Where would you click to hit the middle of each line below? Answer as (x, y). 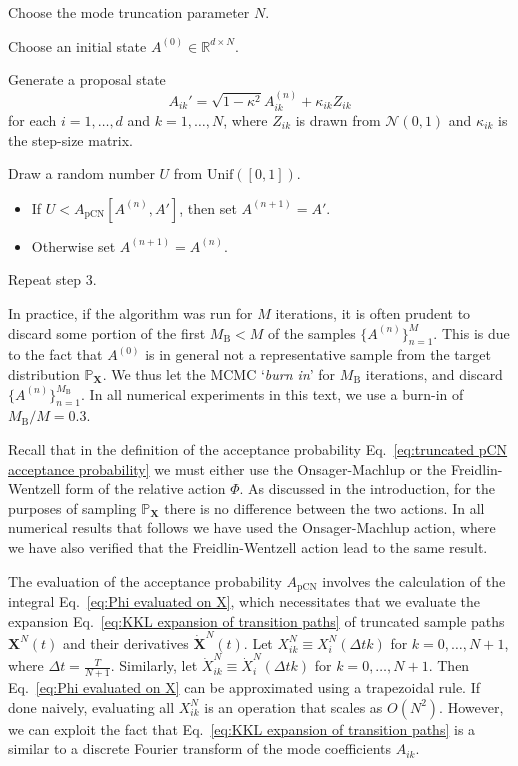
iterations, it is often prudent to (373, 312)
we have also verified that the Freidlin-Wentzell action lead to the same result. (248, 546)
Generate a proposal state (87, 79)
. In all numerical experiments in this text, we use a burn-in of (272, 393)
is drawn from (338, 120)
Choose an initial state (77, 45)
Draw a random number (81, 173)
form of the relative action (145, 488)
